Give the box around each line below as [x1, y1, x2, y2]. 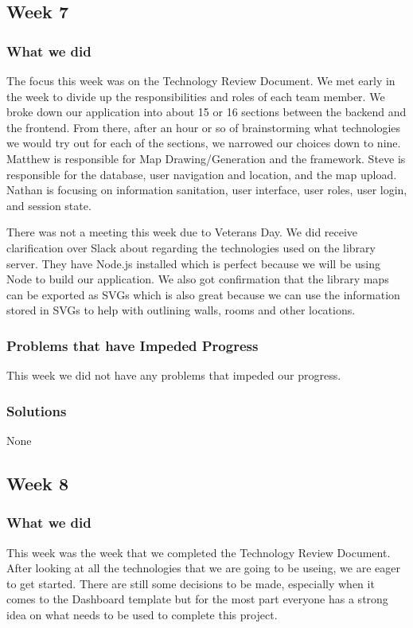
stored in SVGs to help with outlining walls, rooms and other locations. [6, 302, 356, 318]
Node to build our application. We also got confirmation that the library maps [6, 271, 389, 287]
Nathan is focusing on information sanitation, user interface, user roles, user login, [6, 181, 407, 198]
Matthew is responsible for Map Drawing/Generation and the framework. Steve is [6, 150, 406, 166]
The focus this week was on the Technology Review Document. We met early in [6, 72, 395, 88]
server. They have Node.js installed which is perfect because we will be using [6, 255, 380, 271]
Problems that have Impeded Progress [6, 335, 259, 355]
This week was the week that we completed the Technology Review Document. [6, 544, 391, 560]
